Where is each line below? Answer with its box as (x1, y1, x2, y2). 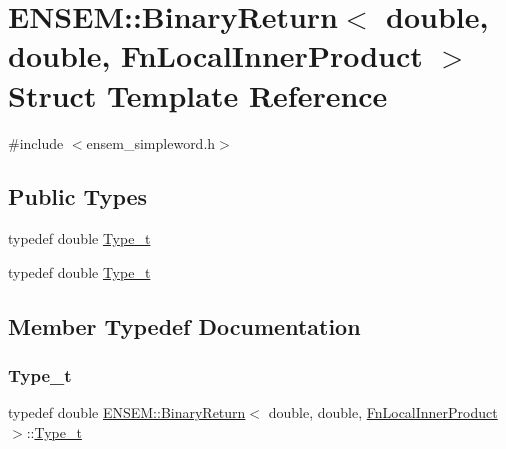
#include (8, 132, 64, 153)
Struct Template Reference (8, 74, 388, 115)
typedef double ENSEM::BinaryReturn (8, 402, 246, 423)
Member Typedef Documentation (8, 310, 361, 341)
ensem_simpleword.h (86, 132, 216, 153)
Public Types (8, 181, 148, 212)
